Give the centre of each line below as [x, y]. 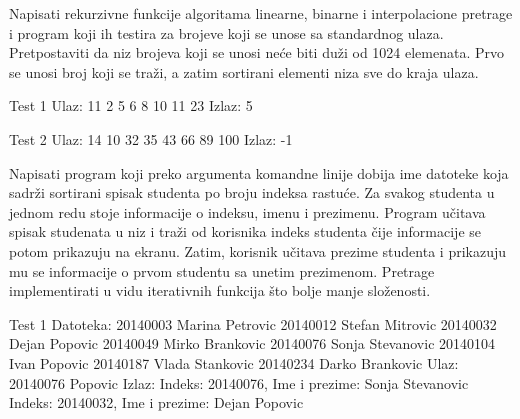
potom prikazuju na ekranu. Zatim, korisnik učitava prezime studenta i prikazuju [258, 250]
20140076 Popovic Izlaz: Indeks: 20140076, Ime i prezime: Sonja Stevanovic [239, 382]
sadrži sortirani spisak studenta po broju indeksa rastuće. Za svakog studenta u [252, 192]
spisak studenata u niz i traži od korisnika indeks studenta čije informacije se [245, 231]
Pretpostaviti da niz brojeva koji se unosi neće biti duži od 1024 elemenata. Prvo [257, 52]
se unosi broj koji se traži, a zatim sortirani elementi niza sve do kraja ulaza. [244, 71]
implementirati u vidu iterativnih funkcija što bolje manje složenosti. [220, 290]
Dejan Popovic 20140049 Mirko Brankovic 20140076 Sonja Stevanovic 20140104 [252, 343]
